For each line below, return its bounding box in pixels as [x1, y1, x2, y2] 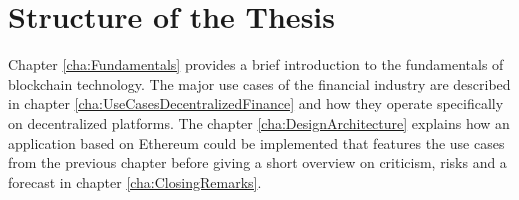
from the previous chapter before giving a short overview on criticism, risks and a [8, 152, 507, 173]
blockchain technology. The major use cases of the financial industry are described [8, 73, 511, 94]
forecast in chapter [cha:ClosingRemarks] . [8, 171, 262, 192]
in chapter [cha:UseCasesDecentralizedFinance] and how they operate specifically [8, 93, 504, 114]
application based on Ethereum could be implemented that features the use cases [8, 132, 505, 153]
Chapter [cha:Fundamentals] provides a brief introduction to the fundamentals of [8, 54, 504, 75]
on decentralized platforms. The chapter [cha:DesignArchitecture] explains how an [8, 112, 510, 133]
